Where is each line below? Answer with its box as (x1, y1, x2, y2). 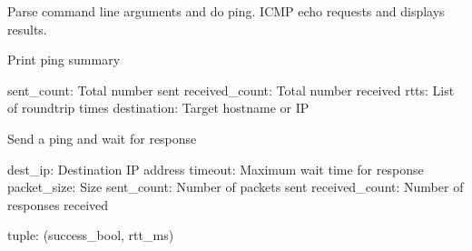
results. (7, 19, 47, 38)
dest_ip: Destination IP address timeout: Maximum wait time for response (7, 159, 424, 178)
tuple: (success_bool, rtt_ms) (7, 226, 174, 245)
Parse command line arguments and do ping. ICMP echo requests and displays (7, 2, 445, 20)
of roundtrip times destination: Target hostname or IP (7, 98, 310, 117)
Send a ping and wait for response (7, 128, 197, 147)
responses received (7, 195, 109, 214)
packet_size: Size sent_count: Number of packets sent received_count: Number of (7, 177, 464, 196)
